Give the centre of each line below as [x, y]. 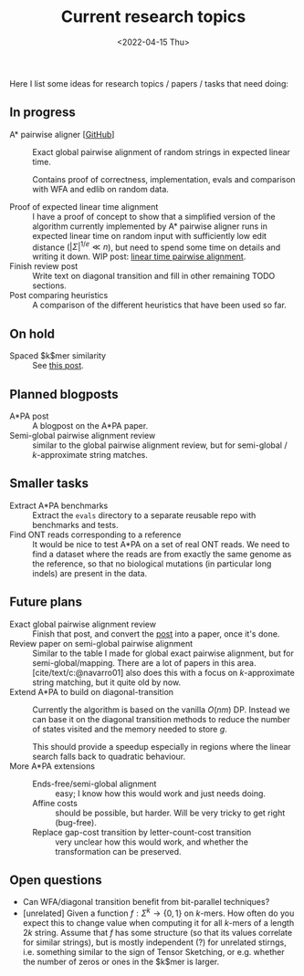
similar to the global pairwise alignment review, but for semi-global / [160, 445]
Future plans [46, 602]
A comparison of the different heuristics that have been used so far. [160, 305]
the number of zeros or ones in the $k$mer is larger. [121, 962]
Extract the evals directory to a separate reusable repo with [144, 515]
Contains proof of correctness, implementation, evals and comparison [164, 179]
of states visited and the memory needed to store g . [130, 729]
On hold [32, 333]
